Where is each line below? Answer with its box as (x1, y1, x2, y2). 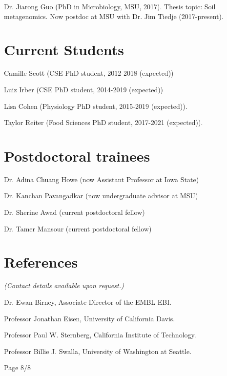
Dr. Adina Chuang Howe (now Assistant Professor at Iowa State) (4, 174, 199, 184)
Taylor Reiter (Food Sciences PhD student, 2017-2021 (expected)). (4, 117, 203, 127)
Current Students (4, 40, 124, 60)
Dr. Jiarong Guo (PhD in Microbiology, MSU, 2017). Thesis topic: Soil (4, 1, 216, 11)
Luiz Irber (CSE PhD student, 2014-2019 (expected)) (4, 84, 164, 94)
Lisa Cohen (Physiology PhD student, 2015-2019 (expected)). (4, 101, 187, 111)
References (4, 252, 78, 272)
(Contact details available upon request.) (4, 280, 124, 291)
